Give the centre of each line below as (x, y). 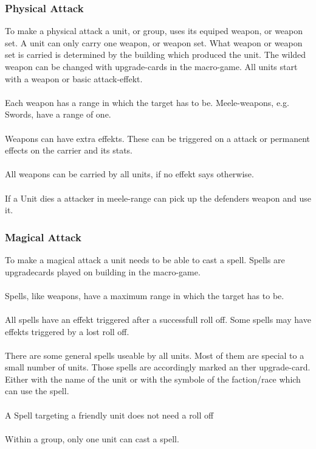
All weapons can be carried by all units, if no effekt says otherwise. (129, 174)
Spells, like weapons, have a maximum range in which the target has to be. (145, 295)
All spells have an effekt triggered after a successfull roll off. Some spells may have (158, 319)
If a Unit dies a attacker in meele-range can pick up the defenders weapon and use (158, 198)
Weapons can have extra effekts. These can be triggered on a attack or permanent (158, 138)
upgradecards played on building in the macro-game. (103, 271)
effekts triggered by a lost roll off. (67, 331)
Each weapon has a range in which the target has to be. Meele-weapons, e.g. (147, 102)
